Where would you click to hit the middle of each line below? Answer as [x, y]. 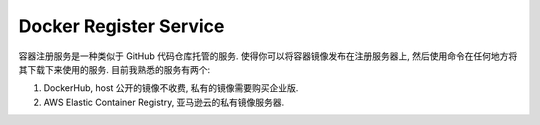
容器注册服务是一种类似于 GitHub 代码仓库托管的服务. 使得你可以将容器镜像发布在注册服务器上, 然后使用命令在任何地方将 [268, 56]
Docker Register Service [121, 26]
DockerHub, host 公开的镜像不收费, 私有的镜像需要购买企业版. [171, 88]
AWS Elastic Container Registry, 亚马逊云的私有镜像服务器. [164, 102]
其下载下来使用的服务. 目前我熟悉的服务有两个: [114, 69]
